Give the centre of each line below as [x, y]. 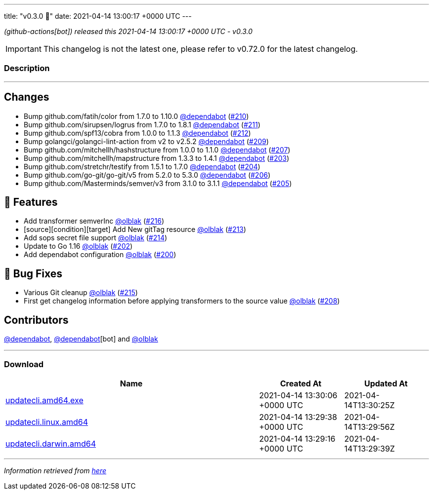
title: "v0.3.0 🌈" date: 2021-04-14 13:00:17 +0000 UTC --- [98, 16]
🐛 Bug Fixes [33, 273]
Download [24, 364]
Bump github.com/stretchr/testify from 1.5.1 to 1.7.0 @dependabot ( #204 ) [142, 166]
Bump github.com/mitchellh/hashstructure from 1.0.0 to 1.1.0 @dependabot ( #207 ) [157, 150]
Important [23, 49]
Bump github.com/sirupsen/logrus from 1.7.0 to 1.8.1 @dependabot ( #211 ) [142, 124]
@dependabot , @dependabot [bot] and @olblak [81, 339]
